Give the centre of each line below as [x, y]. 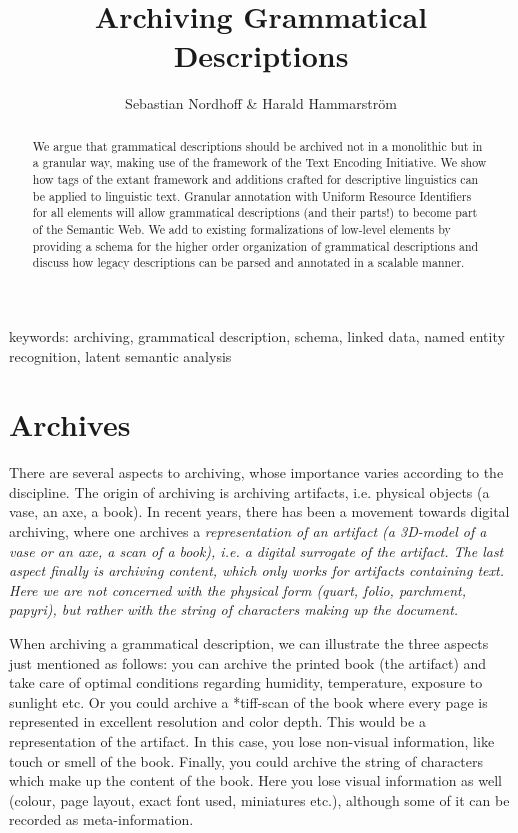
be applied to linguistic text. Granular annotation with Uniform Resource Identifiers [252, 195]
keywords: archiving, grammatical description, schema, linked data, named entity [257, 335]
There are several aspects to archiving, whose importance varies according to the [256, 472]
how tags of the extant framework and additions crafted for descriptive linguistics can [255, 179]
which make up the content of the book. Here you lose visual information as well [256, 780]
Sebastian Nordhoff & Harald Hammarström [261, 103]
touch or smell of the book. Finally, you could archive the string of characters [246, 760]
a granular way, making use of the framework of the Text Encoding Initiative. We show [259, 162]
